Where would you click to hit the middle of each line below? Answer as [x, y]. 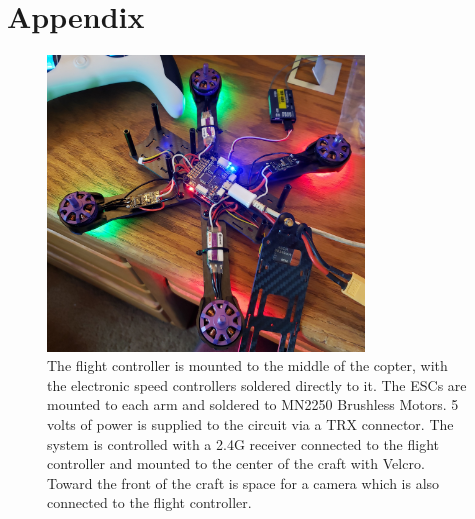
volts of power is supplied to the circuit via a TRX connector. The [250, 424]
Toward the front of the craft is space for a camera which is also [243, 482]
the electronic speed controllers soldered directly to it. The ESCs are [257, 384]
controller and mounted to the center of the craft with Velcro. [236, 463]
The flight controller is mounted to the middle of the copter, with [247, 365]
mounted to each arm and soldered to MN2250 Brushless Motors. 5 [253, 404]
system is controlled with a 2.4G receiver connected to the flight [243, 443]
